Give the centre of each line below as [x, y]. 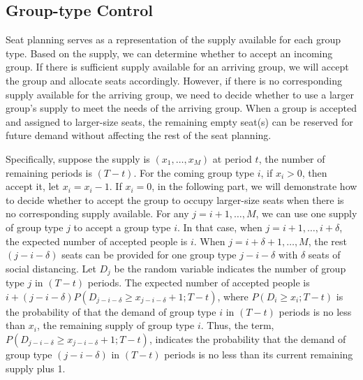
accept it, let [32, 186]
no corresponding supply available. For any [97, 213]
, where [233, 296]
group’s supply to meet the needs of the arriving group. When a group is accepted [181, 108]
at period [232, 158]
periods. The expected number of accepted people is [199, 283]
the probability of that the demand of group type [111, 311]
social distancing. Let [51, 268]
